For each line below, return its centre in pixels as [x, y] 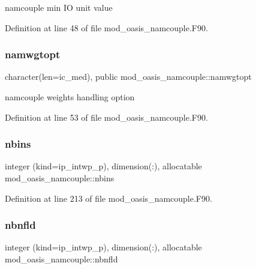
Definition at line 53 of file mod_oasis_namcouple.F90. [106, 117]
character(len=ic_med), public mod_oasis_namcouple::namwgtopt [128, 77]
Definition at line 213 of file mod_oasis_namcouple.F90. [109, 198]
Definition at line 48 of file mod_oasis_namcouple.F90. [106, 27]
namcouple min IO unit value [59, 7]
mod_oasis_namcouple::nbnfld [61, 259]
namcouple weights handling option [70, 97]
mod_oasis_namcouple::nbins [60, 178]
